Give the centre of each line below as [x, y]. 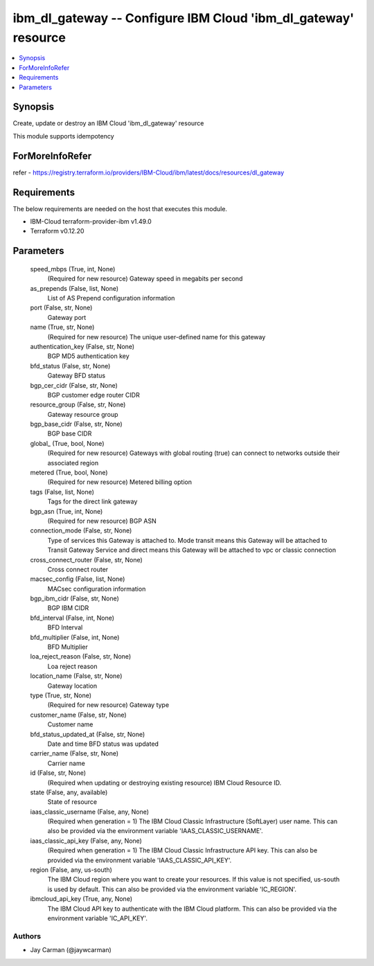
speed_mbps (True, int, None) [73, 269]
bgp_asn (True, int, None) [66, 511]
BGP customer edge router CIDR [93, 395]
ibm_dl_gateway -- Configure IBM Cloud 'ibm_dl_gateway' [184, 18]
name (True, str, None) [62, 327]
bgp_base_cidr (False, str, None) [76, 424]
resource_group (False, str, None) [78, 404]
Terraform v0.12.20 [57, 231]
